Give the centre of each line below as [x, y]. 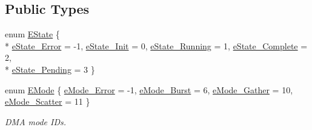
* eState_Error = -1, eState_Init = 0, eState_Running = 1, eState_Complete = [156, 45]
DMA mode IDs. [36, 121]
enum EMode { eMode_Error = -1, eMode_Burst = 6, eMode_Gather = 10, [149, 89]
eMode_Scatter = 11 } [48, 101]
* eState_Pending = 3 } [50, 69]
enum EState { [32, 34]
